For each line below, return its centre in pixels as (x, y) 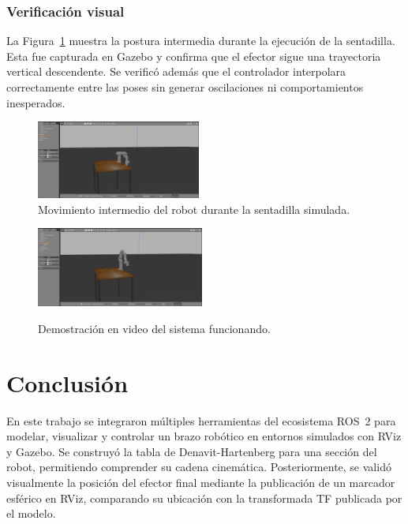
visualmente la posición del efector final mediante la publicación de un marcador (201, 483)
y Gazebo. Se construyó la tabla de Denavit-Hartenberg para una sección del (192, 451)
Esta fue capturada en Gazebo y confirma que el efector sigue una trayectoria (194, 56)
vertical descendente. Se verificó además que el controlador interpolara (176, 71)
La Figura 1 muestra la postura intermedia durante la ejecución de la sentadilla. (201, 41)
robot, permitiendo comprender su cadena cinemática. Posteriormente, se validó (199, 467)
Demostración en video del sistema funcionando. (154, 328)
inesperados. (36, 102)
